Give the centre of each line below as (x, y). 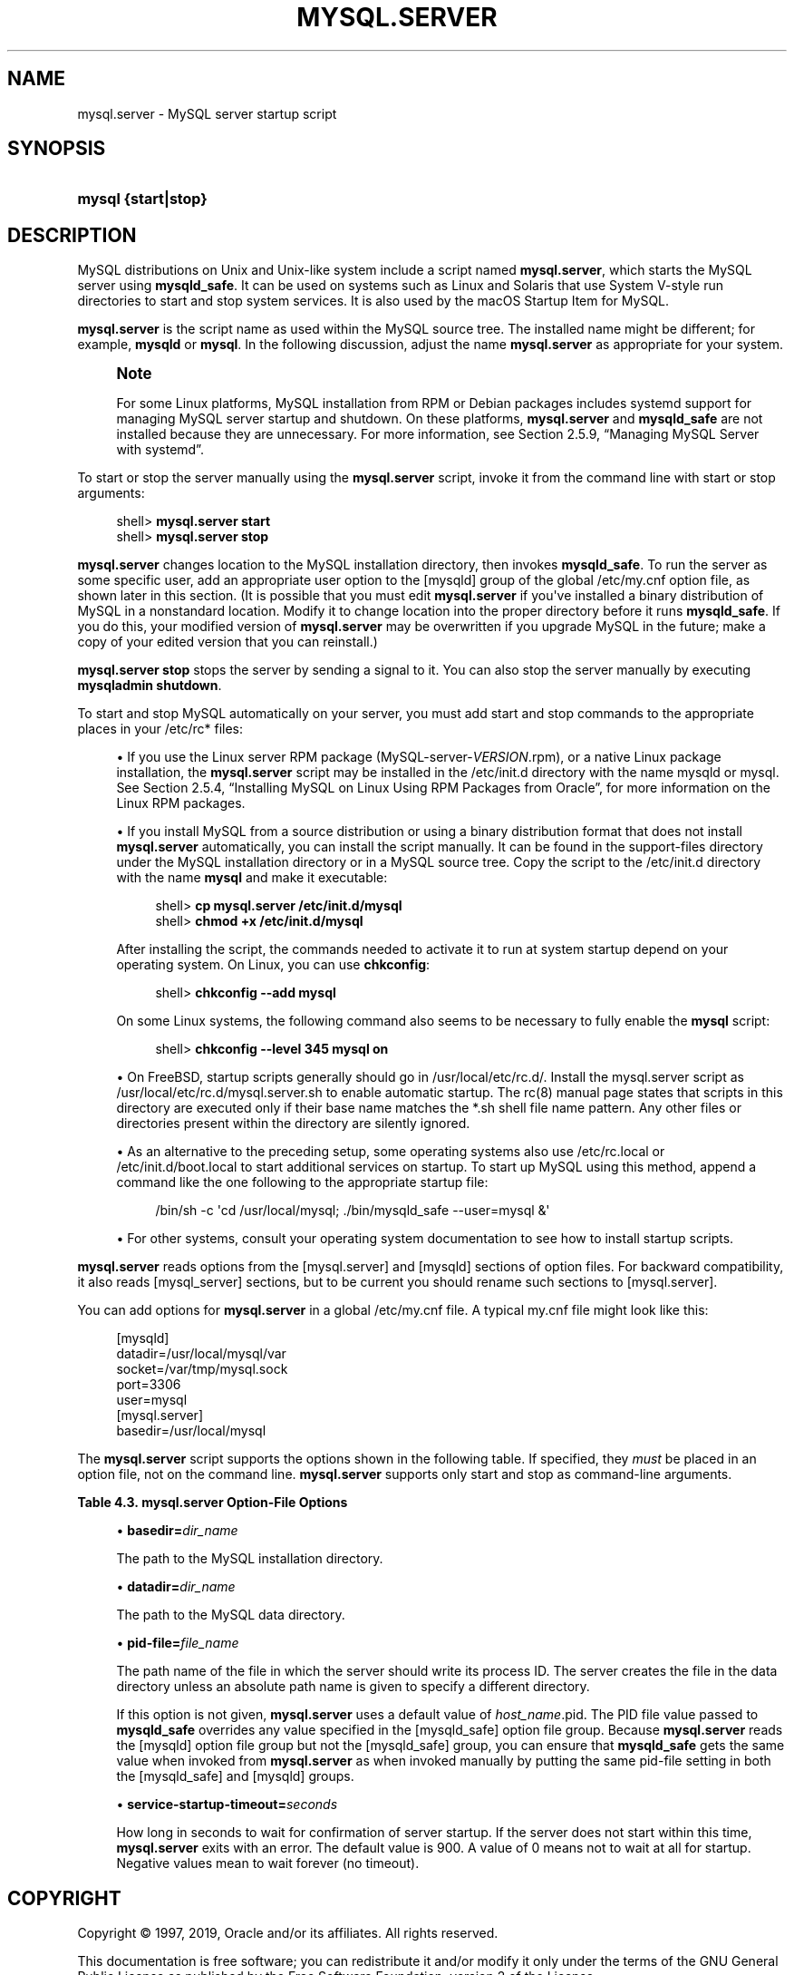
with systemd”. (160, 450)
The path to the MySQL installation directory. (250, 1559)
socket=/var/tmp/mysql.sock (202, 1369)
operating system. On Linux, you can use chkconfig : (273, 965)
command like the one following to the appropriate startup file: (302, 1182)
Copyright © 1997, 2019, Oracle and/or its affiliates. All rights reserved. (288, 1933)
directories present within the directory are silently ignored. (293, 1124)
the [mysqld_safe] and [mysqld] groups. (235, 1776)
